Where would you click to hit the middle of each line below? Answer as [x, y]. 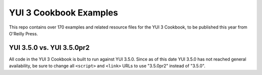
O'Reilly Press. [24, 33]
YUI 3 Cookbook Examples [64, 13]
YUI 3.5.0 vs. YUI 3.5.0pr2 [49, 48]
